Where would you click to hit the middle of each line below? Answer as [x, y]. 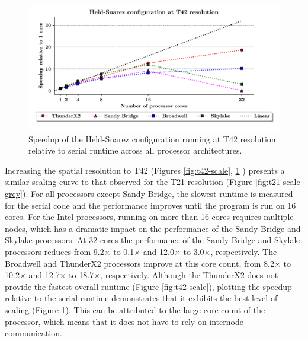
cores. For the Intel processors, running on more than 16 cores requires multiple [149, 217]
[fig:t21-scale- [279, 182]
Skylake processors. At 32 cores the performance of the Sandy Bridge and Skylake [153, 240]
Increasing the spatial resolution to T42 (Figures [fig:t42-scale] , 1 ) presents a [145, 170]
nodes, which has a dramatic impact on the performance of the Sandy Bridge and [153, 228]
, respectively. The [244, 251]
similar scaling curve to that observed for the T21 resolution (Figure [129, 182]
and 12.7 [44, 275]
